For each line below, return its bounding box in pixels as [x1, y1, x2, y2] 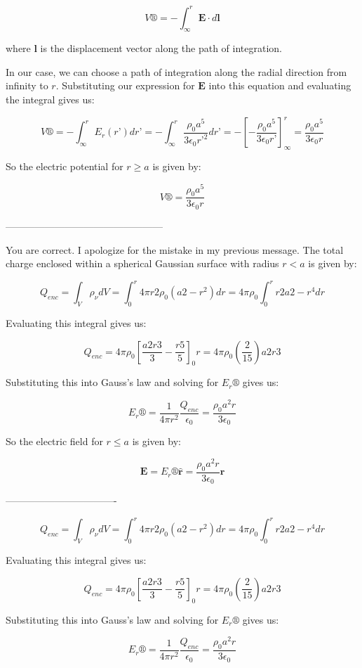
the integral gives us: [6, 92, 95, 107]
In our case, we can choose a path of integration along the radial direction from [6, 64, 347, 79]
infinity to [6, 78, 48, 93]
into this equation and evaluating [208, 78, 351, 93]
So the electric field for [6, 434, 103, 449]
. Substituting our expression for [55, 78, 195, 93]
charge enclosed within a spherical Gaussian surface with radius [6, 256, 279, 271]
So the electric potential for [6, 158, 123, 173]
